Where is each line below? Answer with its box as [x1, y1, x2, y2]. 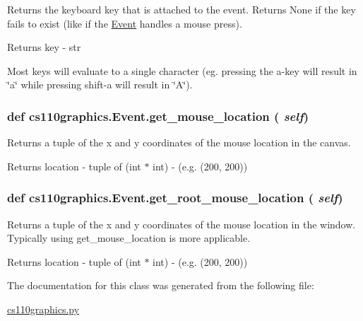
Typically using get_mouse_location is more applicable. [7, 230, 251, 245]
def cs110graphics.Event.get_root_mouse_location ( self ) [7, 189, 343, 206]
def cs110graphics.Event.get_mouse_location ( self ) [7, 107, 309, 124]
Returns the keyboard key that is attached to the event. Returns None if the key [7, 2, 356, 16]
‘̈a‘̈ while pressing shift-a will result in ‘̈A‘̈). [7, 77, 193, 92]
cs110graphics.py [7, 301, 80, 316]
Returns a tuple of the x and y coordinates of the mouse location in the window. [7, 216, 356, 231]
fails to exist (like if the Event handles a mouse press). [7, 16, 242, 30]
